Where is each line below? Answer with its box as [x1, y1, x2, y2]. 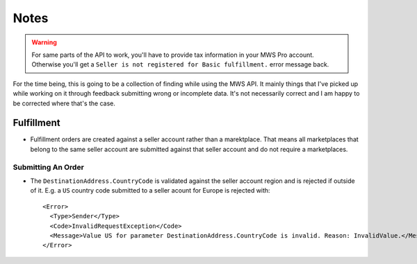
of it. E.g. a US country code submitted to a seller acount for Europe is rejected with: [30, 186, 270, 195]
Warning [31, 38, 57, 46]
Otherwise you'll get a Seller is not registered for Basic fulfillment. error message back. [31, 60, 329, 69]
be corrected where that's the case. [13, 99, 116, 107]
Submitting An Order [13, 162, 85, 172]
